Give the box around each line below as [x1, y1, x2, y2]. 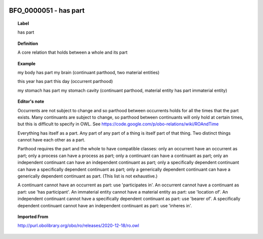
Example [18, 60, 36, 66]
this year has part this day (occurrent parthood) [18, 79, 113, 84]
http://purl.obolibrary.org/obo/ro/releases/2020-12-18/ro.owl [18, 222, 139, 229]
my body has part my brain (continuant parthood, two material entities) [18, 69, 160, 75]
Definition [18, 40, 38, 46]
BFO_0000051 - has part [9, 6, 85, 15]
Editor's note [18, 99, 44, 104]
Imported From [18, 214, 49, 219]
